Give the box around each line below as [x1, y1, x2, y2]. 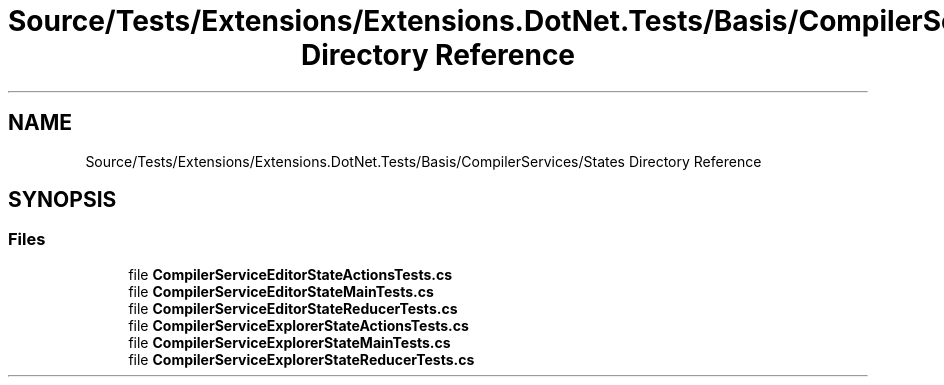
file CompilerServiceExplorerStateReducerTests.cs [128, 350, 475, 368]
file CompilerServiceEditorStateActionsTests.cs [128, 265, 453, 283]
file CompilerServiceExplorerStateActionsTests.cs [128, 316, 469, 334]
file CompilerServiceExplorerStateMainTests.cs [128, 333, 451, 351]
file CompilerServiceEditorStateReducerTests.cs [128, 299, 458, 317]
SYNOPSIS [8, 187, 117, 213]
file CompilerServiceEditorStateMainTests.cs [128, 282, 434, 300]
